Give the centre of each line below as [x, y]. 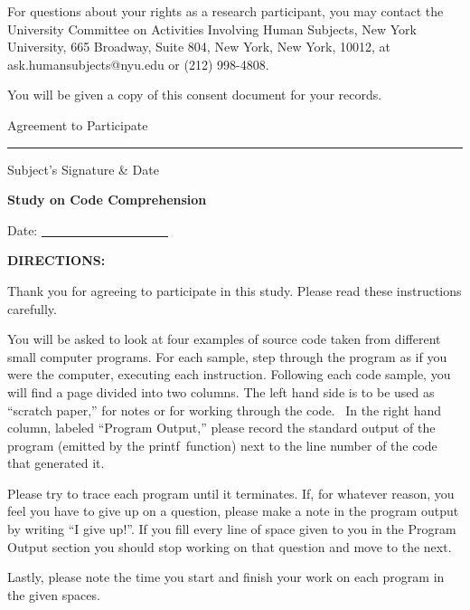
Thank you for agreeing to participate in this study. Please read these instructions [235, 290]
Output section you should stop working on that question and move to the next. [230, 546]
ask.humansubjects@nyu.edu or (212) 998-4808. [138, 64]
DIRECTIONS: [56, 260]
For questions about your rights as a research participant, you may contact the [226, 11]
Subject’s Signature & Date [83, 169]
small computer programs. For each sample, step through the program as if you [227, 356]
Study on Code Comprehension [107, 200]
